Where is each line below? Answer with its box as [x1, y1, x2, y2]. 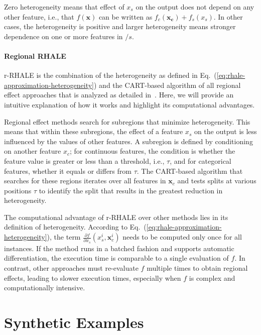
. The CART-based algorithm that [137, 165, 243, 176]
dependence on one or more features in [4, 31, 123, 41]
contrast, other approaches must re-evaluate [4, 262, 139, 273]
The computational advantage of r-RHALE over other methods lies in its [4, 211, 228, 222]
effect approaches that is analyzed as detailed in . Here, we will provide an [4, 89, 234, 100]
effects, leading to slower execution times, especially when [4, 272, 181, 283]
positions [4, 185, 32, 195]
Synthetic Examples [4, 311, 144, 332]
